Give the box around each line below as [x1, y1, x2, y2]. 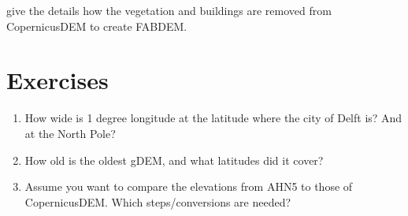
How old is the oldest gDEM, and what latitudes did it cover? [24, 151, 324, 168]
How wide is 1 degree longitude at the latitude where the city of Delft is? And [24, 110, 402, 126]
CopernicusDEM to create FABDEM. [6, 17, 187, 34]
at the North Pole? [24, 125, 116, 141]
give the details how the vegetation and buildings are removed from [6, 2, 332, 18]
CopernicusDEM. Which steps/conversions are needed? [24, 193, 291, 210]
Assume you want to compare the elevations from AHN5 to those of [24, 178, 353, 195]
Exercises [6, 64, 109, 96]
